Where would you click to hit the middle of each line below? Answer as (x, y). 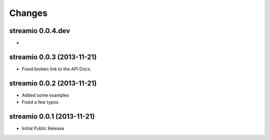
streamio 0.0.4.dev (40, 31)
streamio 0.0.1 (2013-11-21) (52, 117)
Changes (28, 13)
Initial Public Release (43, 128)
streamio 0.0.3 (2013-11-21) (53, 57)
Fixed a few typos (40, 102)
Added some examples (45, 95)
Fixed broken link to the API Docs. (57, 69)
